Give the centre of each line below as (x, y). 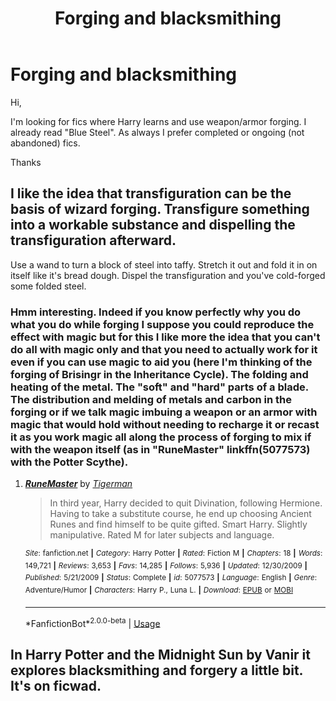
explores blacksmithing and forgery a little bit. (156, 670)
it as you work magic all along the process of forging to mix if (161, 437)
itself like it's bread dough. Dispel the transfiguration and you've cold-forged (168, 275)
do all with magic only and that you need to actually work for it (164, 349)
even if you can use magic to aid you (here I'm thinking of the (161, 362)
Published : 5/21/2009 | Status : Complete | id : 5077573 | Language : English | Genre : (171, 578)
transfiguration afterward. (93, 240)
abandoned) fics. (45, 143)
